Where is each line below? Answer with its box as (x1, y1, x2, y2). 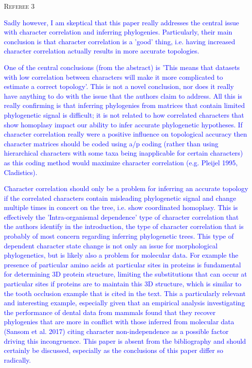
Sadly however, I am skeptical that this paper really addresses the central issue (4, 17, 239, 27)
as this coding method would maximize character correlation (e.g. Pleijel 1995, (4, 157, 238, 167)
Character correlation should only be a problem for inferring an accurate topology (4, 183, 249, 193)
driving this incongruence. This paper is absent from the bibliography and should (4, 335, 246, 346)
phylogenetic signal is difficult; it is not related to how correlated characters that (4, 109, 244, 120)
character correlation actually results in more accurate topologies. (4, 46, 199, 56)
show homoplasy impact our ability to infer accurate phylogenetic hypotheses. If (4, 119, 243, 129)
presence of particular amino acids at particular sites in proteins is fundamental (4, 259, 241, 269)
